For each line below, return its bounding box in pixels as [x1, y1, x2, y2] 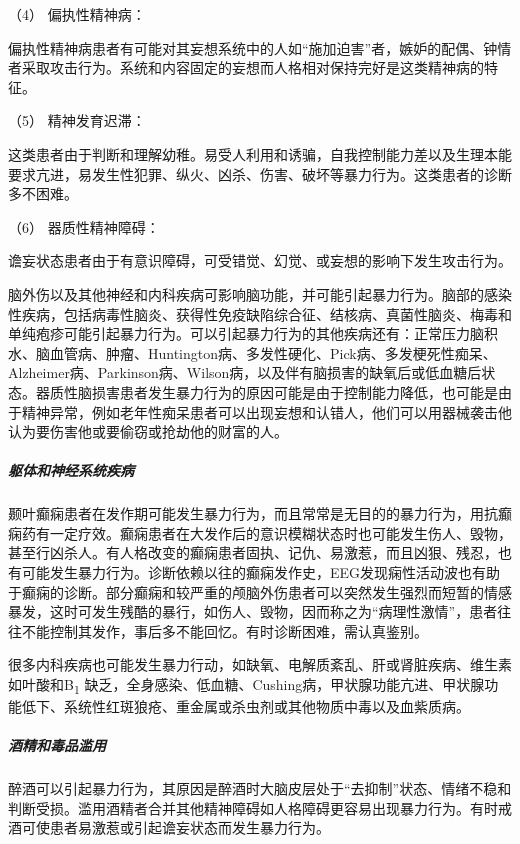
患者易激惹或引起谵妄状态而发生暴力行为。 [49, 817, 330, 838]
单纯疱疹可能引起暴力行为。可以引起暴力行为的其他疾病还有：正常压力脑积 [8, 323, 498, 344]
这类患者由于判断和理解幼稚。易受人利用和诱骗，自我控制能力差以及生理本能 [8, 143, 512, 164]
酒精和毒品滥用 [8, 735, 106, 756]
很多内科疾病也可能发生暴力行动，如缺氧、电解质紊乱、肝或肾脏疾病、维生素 [8, 654, 512, 675]
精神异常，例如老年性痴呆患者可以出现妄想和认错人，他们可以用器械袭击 [21, 401, 498, 422]
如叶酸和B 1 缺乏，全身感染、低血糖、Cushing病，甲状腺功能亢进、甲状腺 [8, 674, 485, 697]
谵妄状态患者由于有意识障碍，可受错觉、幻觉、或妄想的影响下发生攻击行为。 [8, 250, 512, 271]
